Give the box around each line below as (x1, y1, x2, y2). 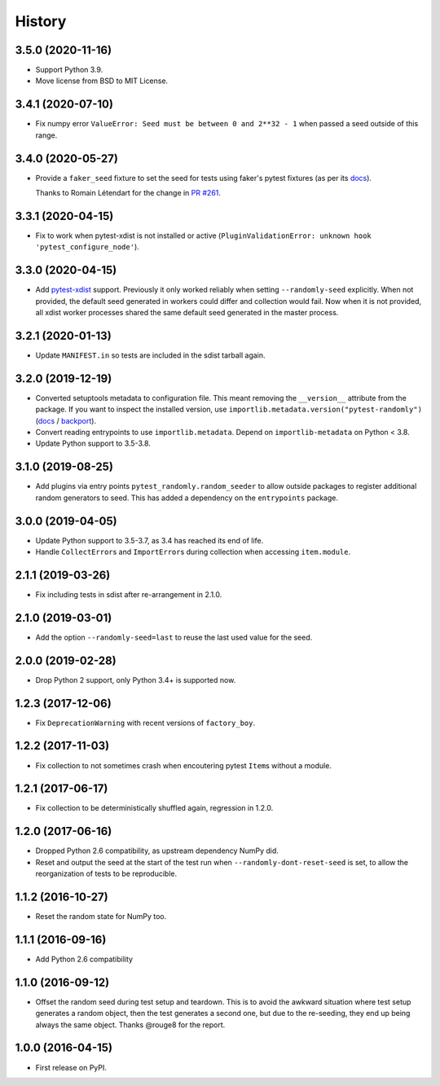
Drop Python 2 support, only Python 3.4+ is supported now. (35, 675, 236, 684)
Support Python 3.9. (35, 65, 103, 75)
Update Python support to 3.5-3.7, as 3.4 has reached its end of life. (35, 535, 264, 545)
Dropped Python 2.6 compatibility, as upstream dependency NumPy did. (35, 846, 279, 855)
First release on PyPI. (35, 1062, 108, 1072)
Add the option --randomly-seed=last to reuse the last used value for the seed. (35, 632, 313, 642)
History (15, 12, 67, 30)
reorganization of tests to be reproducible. (35, 868, 178, 879)
